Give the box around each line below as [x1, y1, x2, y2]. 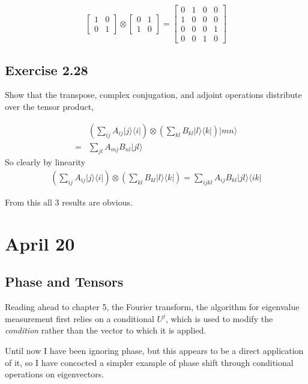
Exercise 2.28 [5, 60, 88, 79]
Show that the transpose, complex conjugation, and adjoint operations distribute [5, 88, 302, 101]
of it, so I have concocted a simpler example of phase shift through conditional [5, 356, 294, 368]
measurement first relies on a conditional [5, 312, 154, 325]
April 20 [5, 231, 75, 255]
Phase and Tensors [5, 272, 124, 291]
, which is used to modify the [165, 312, 273, 325]
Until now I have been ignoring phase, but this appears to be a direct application [5, 344, 304, 356]
